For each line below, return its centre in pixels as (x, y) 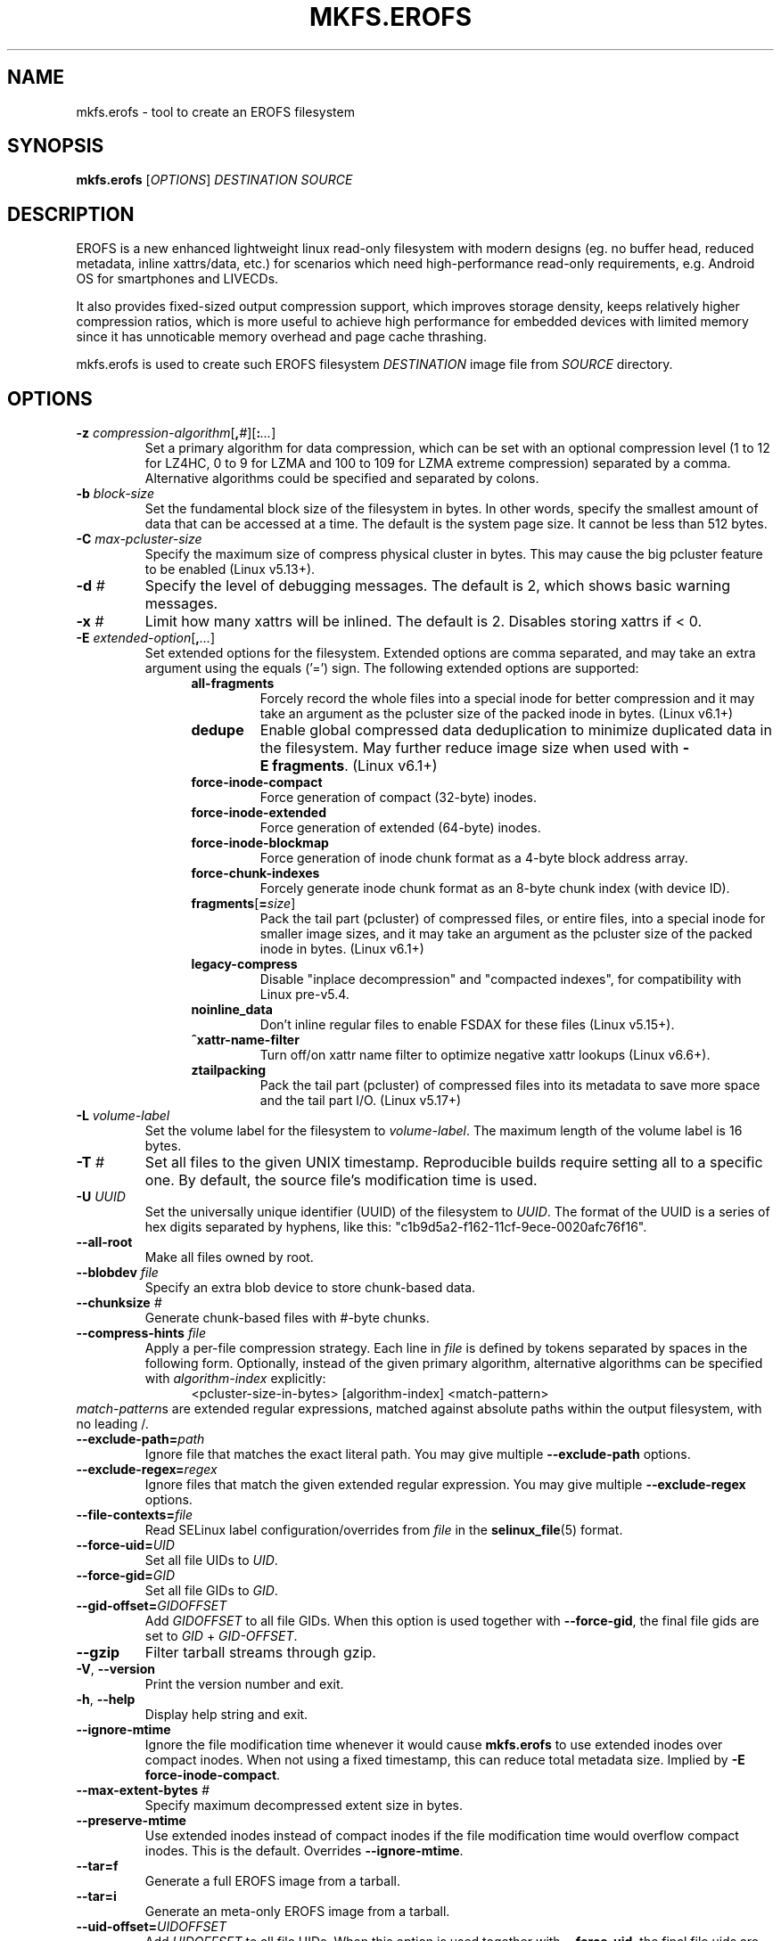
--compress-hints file (141, 1333)
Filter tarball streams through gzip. (260, 1653)
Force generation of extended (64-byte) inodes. (400, 828)
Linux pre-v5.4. (304, 995)
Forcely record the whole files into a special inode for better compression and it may (507, 699)
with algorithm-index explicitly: (235, 1379)
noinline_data (232, 1010)
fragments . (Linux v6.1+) (355, 766)
